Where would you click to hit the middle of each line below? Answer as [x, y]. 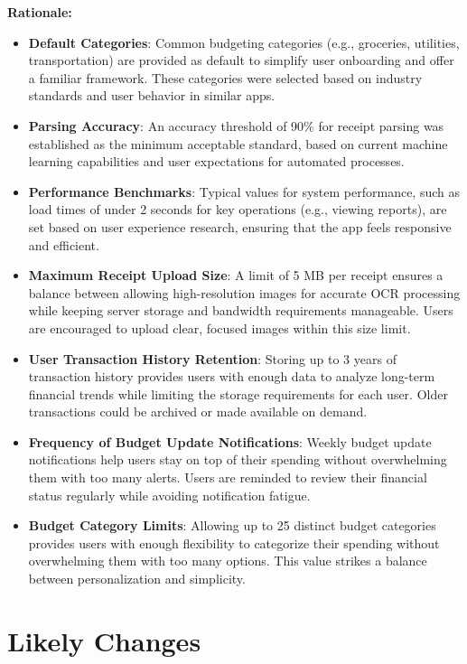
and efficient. [64, 244]
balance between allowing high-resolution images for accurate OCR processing [244, 292]
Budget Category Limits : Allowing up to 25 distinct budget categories [232, 525]
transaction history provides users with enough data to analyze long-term [232, 376]
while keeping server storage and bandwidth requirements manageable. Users [241, 310]
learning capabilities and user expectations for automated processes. [216, 161]
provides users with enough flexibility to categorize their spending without [234, 542]
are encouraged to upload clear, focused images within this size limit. [219, 327]
